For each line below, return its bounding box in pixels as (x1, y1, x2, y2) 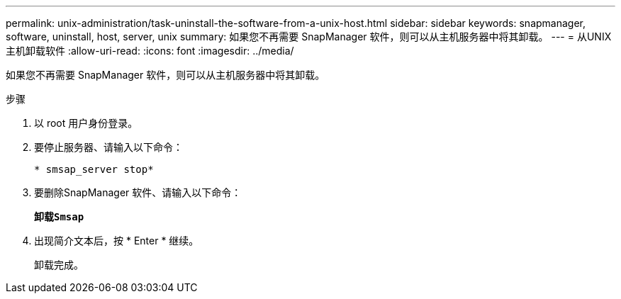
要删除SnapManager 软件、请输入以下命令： (34, 186, 242, 198)
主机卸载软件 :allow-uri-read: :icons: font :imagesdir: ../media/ (6, 45, 294, 57)
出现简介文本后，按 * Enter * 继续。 (34, 235, 199, 247)
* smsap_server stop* (34, 164, 154, 175)
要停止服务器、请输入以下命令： (34, 141, 183, 153)
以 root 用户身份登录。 (34, 117, 138, 129)
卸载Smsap (34, 211, 84, 222)
